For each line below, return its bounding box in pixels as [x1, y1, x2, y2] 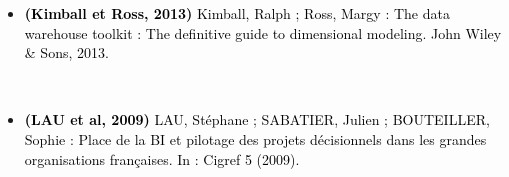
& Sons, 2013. [24, 42, 109, 63]
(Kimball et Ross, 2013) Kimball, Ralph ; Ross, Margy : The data [24, 3, 450, 23]
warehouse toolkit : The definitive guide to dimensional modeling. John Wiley [24, 22, 502, 43]
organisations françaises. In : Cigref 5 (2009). [24, 148, 300, 169]
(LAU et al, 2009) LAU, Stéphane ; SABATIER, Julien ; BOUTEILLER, [24, 109, 490, 130]
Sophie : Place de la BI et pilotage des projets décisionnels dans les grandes [24, 128, 487, 149]
